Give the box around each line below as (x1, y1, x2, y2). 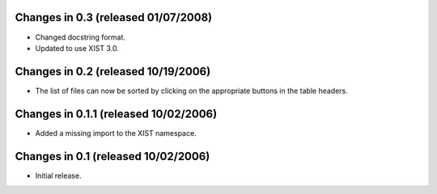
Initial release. (35, 171, 82, 180)
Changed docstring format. (35, 32, 125, 42)
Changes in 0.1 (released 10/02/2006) (15, 150, 210, 163)
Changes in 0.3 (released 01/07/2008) (15, 11, 213, 24)
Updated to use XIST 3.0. (35, 43, 119, 53)
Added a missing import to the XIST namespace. (35, 128, 197, 137)
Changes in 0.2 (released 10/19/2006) (15, 65, 211, 78)
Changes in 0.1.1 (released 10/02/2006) (15, 107, 218, 120)
